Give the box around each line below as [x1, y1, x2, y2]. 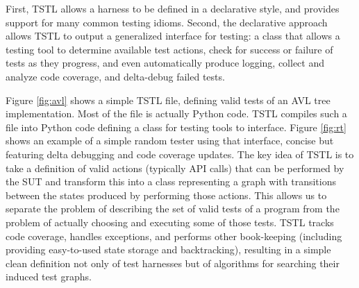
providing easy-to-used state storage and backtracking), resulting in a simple [6, 242, 331, 257]
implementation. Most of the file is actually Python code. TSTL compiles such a [6, 106, 347, 121]
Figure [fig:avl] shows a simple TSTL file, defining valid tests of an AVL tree [6, 92, 331, 107]
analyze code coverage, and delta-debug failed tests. [6, 69, 225, 83]
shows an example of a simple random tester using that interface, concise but [6, 133, 334, 148]
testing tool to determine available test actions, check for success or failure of [6, 42, 333, 56]
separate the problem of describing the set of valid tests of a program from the [6, 201, 340, 216]
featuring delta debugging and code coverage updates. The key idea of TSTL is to [6, 146, 354, 161]
